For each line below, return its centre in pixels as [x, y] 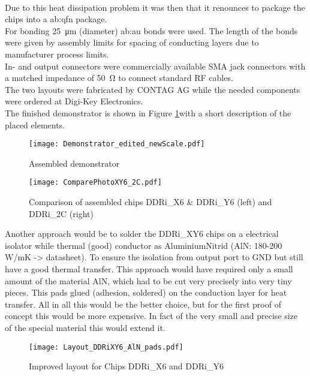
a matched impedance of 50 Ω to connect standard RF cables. [119, 78]
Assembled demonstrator [74, 163]
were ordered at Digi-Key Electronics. [74, 101]
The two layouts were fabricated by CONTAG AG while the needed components [153, 89]
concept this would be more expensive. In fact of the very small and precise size [151, 316]
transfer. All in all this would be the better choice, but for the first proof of [143, 304]
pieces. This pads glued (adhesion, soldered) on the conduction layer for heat [146, 292]
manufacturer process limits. [57, 54]
